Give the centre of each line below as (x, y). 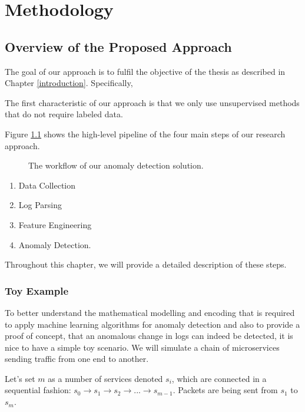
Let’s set (20, 378)
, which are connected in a (219, 378)
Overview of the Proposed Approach (118, 46)
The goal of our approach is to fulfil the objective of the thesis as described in (145, 71)
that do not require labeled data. (64, 114)
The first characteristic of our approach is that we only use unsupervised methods (152, 102)
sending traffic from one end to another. (77, 359)
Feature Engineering (55, 224)
